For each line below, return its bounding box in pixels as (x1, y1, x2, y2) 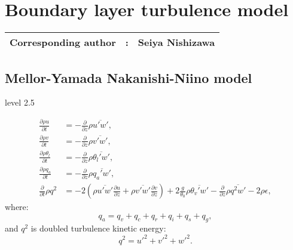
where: (5, 200, 29, 213)
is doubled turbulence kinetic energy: (30, 222, 166, 234)
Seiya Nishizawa (138, 35, 215, 50)
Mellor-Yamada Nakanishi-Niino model (5, 68, 252, 87)
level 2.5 (5, 96, 35, 109)
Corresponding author (10, 35, 116, 50)
